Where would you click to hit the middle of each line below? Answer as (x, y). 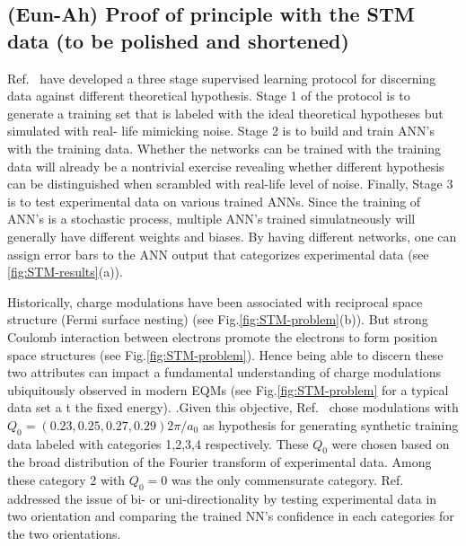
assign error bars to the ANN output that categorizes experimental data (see (218, 254)
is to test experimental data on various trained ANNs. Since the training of (214, 201)
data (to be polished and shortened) (178, 40)
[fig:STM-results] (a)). (65, 272)
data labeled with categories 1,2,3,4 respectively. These (158, 443)
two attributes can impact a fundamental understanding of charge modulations (224, 372)
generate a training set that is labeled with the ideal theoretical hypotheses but (225, 113)
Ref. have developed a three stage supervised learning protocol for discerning (222, 78)
